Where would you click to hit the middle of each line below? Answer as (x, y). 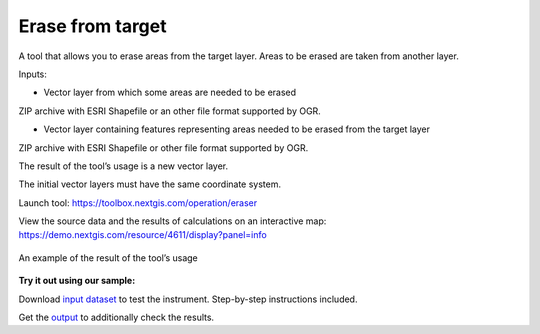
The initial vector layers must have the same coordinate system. (150, 184)
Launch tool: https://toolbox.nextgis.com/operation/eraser (138, 202)
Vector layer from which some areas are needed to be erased (170, 92)
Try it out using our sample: (77, 281)
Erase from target (92, 26)
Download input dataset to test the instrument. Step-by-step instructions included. (188, 299)
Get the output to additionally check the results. (116, 317)
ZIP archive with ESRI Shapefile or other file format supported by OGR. (163, 147)
